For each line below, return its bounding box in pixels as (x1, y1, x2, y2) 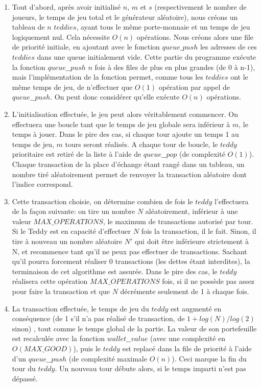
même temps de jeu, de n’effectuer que (12, 81, 133, 92)
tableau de (12, 21, 45, 32)
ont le (230, 71, 248, 82)
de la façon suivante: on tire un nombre (12, 206, 135, 216)
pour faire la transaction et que (12, 286, 110, 297)
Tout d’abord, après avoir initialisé (12, 2, 121, 12)
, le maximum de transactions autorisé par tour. (103, 215, 253, 226)
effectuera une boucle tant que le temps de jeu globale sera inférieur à (12, 118, 230, 129)
